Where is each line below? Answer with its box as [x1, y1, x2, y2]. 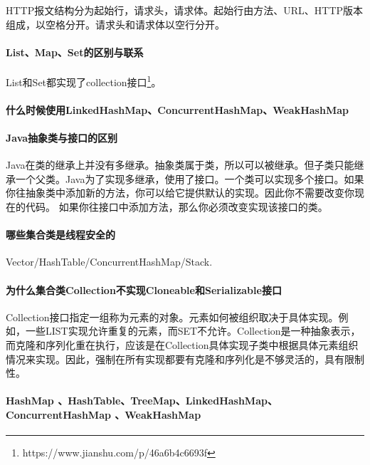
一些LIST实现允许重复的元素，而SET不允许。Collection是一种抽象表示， [25, 323, 361, 338]
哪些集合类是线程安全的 [6, 227, 115, 242]
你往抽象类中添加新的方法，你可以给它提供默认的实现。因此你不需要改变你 [6, 185, 354, 200]
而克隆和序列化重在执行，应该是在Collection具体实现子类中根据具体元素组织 [6, 337, 359, 352]
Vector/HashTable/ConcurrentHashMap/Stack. [6, 254, 213, 269]
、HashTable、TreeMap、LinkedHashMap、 [58, 393, 277, 408]
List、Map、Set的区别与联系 [6, 44, 144, 59]
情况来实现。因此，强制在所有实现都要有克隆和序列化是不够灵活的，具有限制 [6, 351, 364, 366]
